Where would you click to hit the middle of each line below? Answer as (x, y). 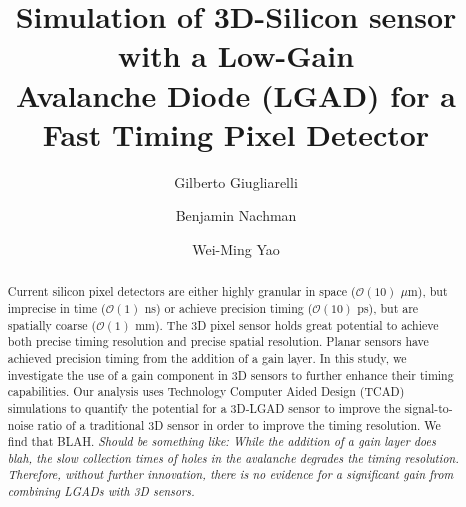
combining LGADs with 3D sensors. (101, 491)
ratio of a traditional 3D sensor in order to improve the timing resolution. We (239, 424)
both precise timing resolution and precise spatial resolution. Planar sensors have (218, 341)
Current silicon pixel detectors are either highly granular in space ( (181, 291)
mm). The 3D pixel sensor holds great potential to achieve (287, 324)
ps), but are (388, 307)
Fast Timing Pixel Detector (236, 133)
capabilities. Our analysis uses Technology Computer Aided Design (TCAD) (206, 391)
